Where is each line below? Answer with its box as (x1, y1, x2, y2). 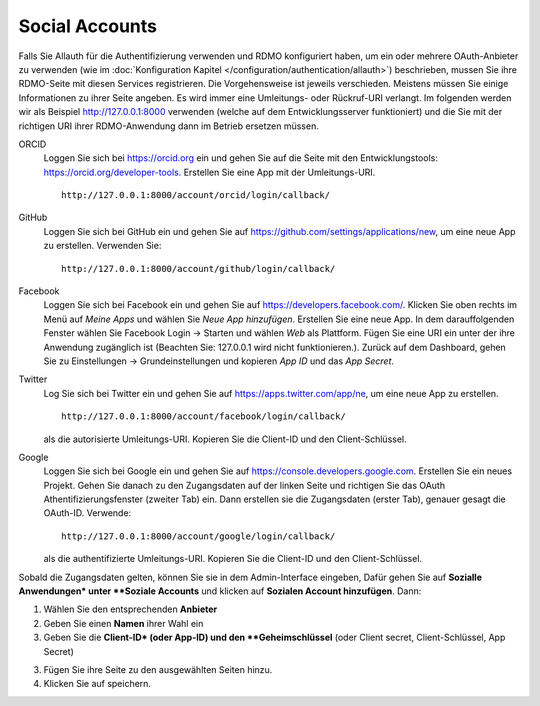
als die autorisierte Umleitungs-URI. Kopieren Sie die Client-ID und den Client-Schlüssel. (43, 433, 407, 445)
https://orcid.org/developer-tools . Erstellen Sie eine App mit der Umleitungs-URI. (43, 166, 376, 178)
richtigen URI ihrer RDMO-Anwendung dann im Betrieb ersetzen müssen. (18, 120, 319, 132)
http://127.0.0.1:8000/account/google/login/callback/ (61, 530, 336, 542)
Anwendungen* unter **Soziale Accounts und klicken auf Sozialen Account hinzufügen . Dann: (18, 585, 422, 597)
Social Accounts (18, 15, 158, 37)
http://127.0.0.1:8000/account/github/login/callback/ (61, 263, 336, 274)
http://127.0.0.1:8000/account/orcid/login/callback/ (61, 190, 330, 201)
